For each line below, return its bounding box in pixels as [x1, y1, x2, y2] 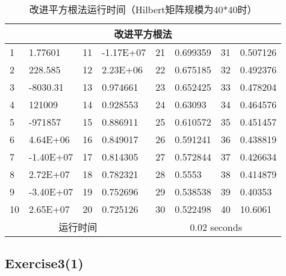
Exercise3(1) [5, 254, 84, 272]
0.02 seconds [190, 219, 242, 234]
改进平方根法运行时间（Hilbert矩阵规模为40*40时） [29, 2, 257, 16]
